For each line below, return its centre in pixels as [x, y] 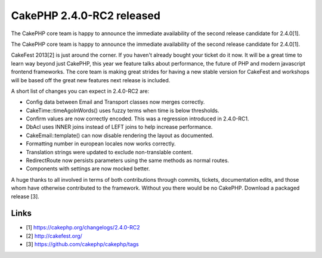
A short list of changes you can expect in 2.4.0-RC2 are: [80, 91]
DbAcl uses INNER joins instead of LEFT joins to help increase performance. [119, 127]
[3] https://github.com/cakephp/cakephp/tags [83, 244]
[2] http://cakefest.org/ [54, 236]
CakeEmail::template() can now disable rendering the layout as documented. [120, 135]
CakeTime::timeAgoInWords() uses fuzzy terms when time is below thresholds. [123, 110]
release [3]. [25, 196]
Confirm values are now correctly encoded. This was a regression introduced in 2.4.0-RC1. [137, 119]
